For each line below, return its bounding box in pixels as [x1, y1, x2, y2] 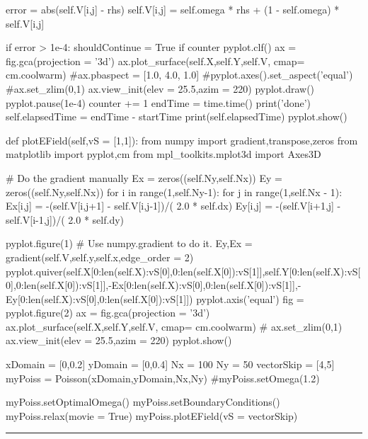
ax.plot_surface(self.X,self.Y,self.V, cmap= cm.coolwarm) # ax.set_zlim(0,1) [6, 319, 343, 333]
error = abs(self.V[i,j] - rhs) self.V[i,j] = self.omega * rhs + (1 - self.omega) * [6, 2, 340, 16]
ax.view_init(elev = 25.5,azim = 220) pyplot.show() [6, 333, 232, 348]
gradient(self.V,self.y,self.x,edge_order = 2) [6, 249, 194, 264]
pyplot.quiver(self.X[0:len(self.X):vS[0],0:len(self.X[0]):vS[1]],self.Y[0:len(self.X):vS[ [6, 263, 361, 278]
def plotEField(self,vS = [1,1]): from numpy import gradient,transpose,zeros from [6, 132, 358, 147]
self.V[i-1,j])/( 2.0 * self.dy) [6, 212, 125, 227]
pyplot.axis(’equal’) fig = [196, 291, 304, 306]
